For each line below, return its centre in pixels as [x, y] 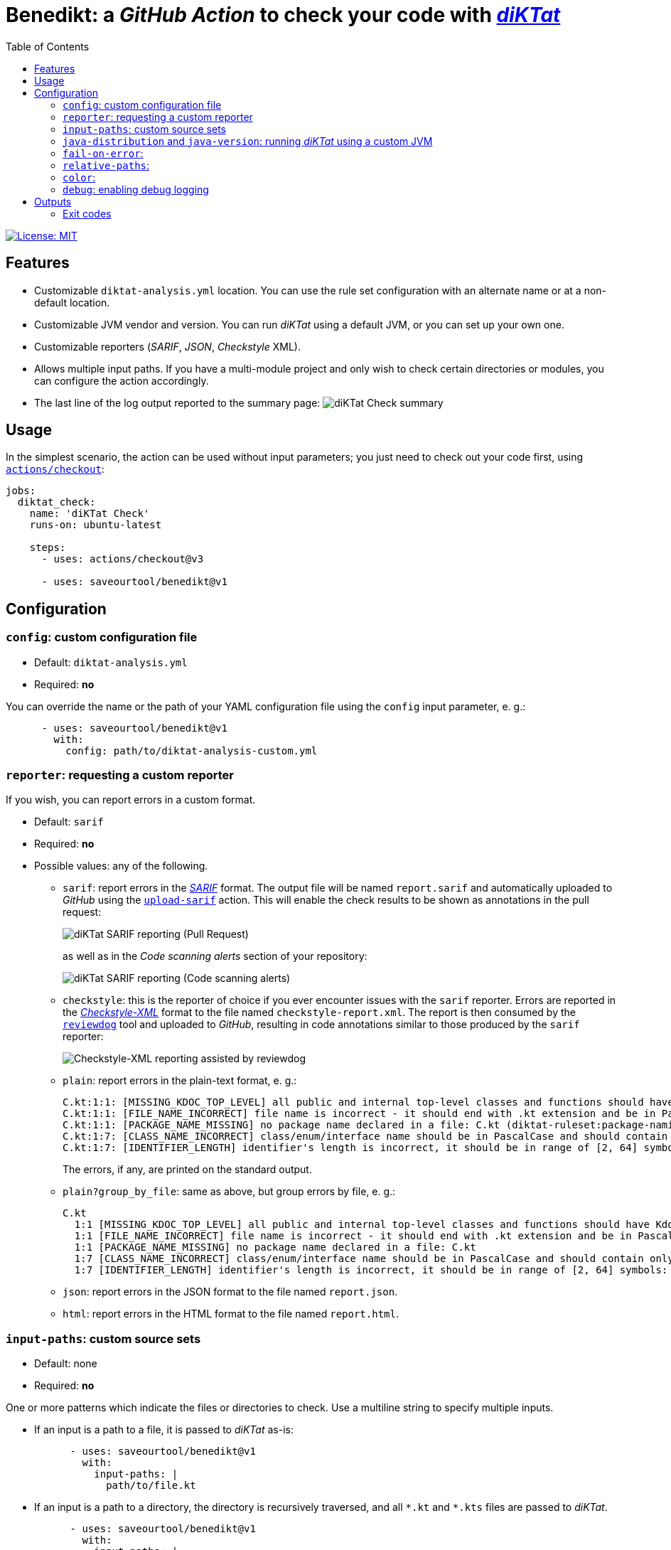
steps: [48, 548]
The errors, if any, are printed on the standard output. [187, 1170]
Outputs [53, 201]
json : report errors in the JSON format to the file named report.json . [230, 1292]
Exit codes [87, 213]
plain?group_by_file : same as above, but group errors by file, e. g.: [229, 1192]
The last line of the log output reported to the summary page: [177, 402]
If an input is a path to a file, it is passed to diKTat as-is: [164, 1430]
